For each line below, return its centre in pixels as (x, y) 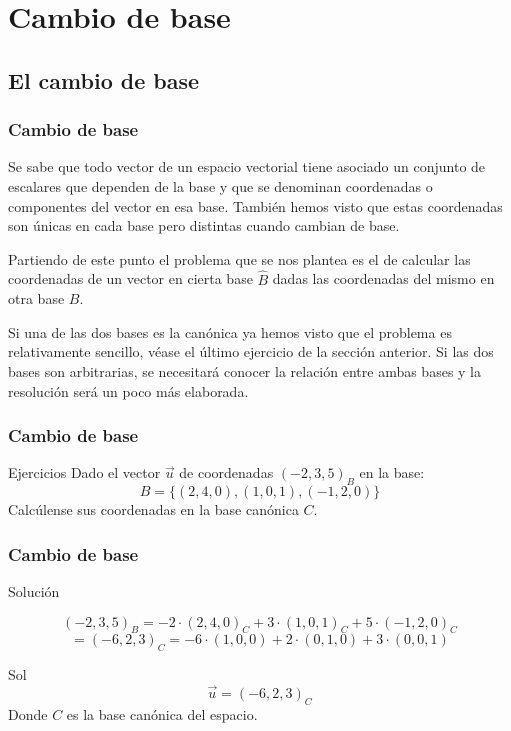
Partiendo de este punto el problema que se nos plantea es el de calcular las (239, 258)
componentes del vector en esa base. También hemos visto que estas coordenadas (255, 205)
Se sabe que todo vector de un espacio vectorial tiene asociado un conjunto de (247, 166)
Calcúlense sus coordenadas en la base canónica (153, 509)
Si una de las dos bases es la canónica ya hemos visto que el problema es (230, 331)
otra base (36, 298)
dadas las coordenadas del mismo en (383, 278)
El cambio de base (104, 79)
